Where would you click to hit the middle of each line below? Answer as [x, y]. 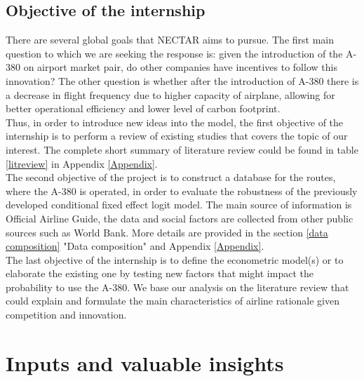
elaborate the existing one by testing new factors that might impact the [160, 273]
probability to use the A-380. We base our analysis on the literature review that [177, 287]
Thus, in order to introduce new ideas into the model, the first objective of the [175, 122]
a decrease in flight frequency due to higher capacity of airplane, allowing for [170, 94]
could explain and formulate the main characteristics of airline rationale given [173, 301]
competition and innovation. [66, 315]
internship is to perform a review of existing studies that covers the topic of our [177, 136]
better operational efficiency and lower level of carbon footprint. [143, 108]
